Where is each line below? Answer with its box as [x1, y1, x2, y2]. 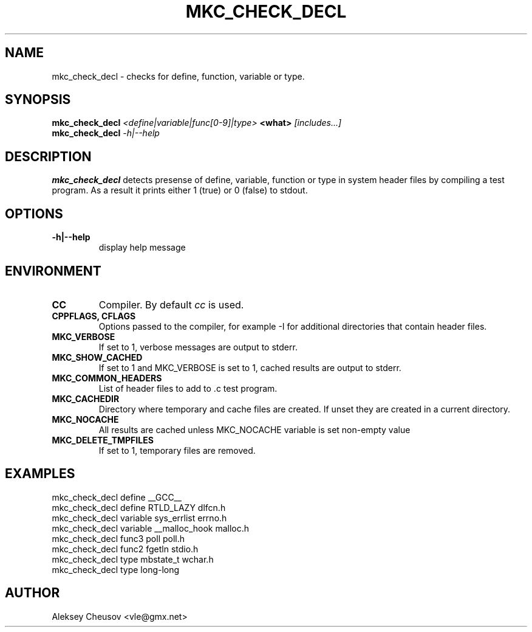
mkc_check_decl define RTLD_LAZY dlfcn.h [52, 502, 226, 513]
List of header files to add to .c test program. [98, 383, 278, 394]
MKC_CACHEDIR [52, 393, 120, 404]
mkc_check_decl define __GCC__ [52, 491, 182, 502]
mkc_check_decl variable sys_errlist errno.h [52, 512, 227, 523]
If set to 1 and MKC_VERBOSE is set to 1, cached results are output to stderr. [98, 362, 401, 373]
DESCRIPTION [5, 148, 92, 164]
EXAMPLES [5, 466, 75, 482]
